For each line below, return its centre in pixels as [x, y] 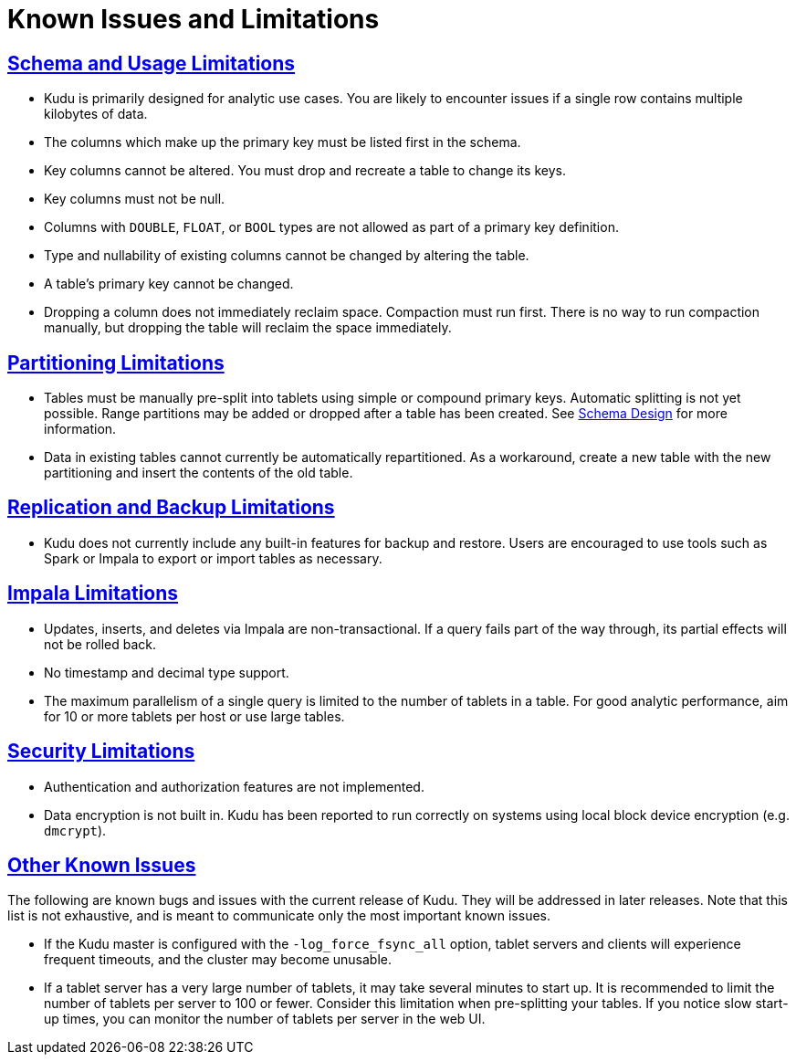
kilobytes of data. [96, 114]
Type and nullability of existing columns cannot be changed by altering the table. [287, 256]
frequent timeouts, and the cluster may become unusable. [218, 960]
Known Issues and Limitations [194, 19]
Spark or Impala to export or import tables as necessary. [213, 558]
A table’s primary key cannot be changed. [169, 284]
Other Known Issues [102, 865]
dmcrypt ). [75, 830]
